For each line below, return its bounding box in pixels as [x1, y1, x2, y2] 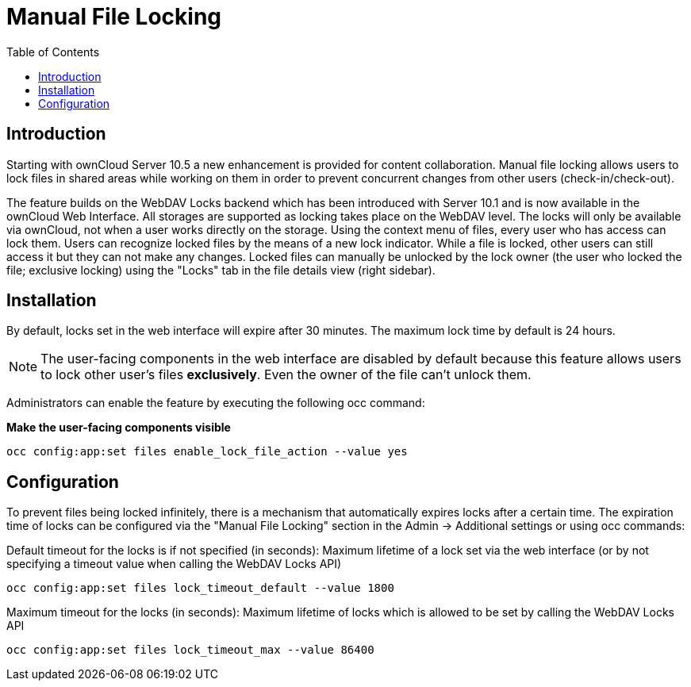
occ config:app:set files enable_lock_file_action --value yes [6, 445, 408, 459]
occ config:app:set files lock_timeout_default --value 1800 [6, 581, 394, 595]
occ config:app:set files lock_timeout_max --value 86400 [6, 643, 374, 657]
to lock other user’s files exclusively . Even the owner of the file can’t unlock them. [40, 367, 532, 383]
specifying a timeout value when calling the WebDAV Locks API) [6, 557, 342, 571]
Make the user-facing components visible [6, 420, 231, 435]
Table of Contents [6, 44, 100, 59]
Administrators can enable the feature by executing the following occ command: [6, 396, 425, 410]
